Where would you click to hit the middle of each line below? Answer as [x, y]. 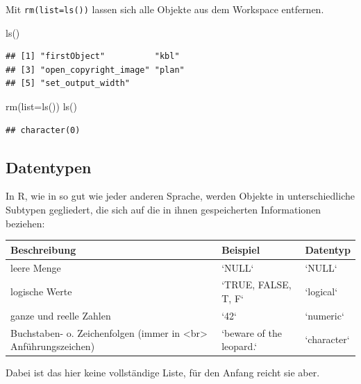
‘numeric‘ [325, 315]
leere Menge [36, 267]
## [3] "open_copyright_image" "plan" [95, 70]
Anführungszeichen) [53, 346]
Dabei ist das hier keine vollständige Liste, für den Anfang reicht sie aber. [163, 373]
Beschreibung [43, 249]
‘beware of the [252, 332]
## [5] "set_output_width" [68, 84]
